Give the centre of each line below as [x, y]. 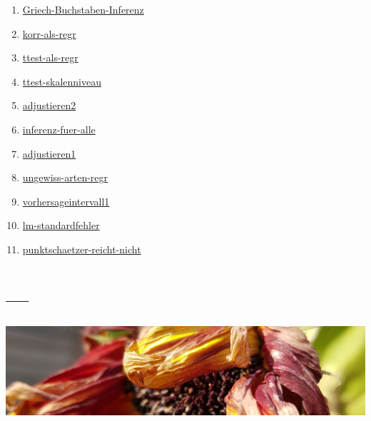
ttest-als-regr [50, 57]
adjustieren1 [49, 153]
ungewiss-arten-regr [65, 177]
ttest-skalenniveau [62, 81]
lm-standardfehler [61, 225]
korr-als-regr [49, 33]
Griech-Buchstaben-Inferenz [83, 9]
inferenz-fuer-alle [59, 129]
